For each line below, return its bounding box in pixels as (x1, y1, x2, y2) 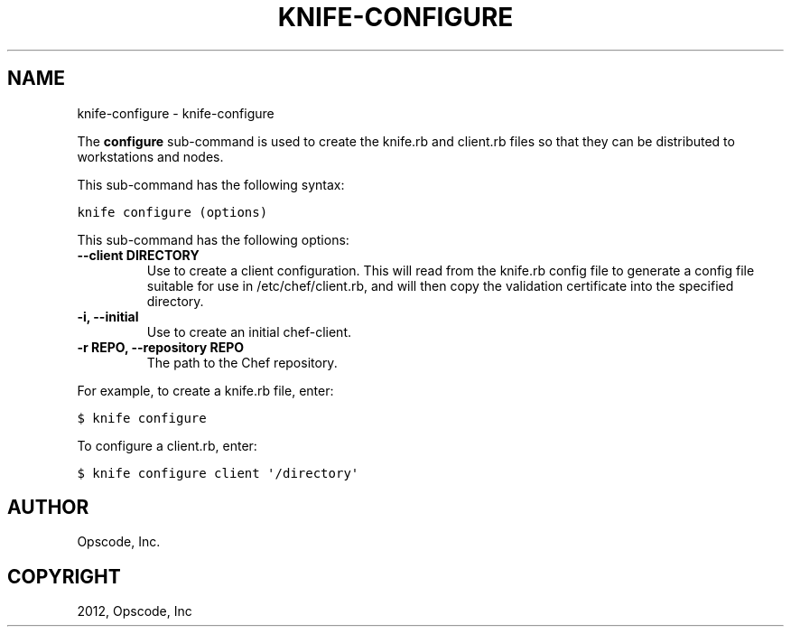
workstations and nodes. (77, 148, 224, 164)
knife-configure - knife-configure (77, 105, 275, 121)
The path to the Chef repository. (146, 354, 338, 370)
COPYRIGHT (7, 564, 121, 588)
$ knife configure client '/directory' (77, 465, 359, 480)
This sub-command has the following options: (77, 231, 349, 247)
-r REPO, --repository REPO (77, 339, 245, 355)
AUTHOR (7, 496, 89, 519)
